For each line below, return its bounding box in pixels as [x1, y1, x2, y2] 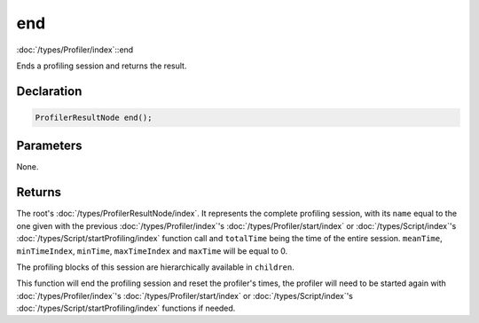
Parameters [16, 138, 82, 154]
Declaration [16, 83, 82, 98]
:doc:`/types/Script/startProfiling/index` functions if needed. [16, 303, 236, 314]
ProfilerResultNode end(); [35, 112, 153, 122]
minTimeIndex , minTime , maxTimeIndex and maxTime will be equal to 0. [16, 245, 288, 256]
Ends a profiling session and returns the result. [16, 60, 187, 71]
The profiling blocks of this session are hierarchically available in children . [16, 262, 294, 272]
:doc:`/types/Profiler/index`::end [16, 44, 134, 55]
